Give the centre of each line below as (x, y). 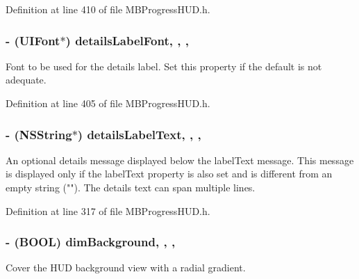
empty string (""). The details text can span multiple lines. (131, 187)
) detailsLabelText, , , (139, 134)
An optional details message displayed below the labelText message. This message (180, 160)
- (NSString (39, 134)
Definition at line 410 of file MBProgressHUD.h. (108, 9)
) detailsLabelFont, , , (127, 40)
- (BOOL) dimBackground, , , (91, 242)
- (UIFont (33, 40)
